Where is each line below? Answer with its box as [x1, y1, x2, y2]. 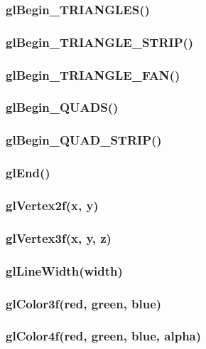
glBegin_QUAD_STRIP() [6, 131, 162, 149]
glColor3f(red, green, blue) [6, 294, 162, 312]
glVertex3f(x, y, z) [6, 229, 112, 246]
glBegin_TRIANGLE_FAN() [6, 66, 180, 83]
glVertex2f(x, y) [6, 196, 99, 214]
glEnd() [6, 164, 50, 182]
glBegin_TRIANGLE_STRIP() [6, 33, 194, 51]
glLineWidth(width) [6, 261, 123, 279]
